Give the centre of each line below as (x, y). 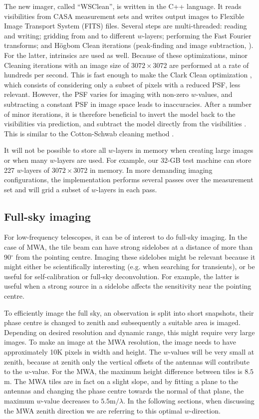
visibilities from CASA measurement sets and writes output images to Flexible (124, 16)
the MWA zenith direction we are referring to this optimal (93, 410)
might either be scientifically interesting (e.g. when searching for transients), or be (129, 266)
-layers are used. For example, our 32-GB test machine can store (153, 160)
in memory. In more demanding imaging (151, 170)
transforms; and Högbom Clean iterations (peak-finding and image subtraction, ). (129, 45)
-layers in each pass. (127, 189)
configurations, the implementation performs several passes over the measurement (129, 180)
